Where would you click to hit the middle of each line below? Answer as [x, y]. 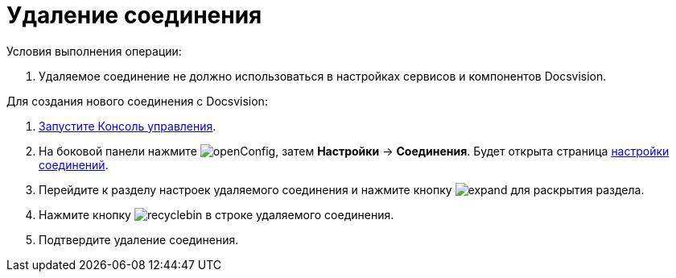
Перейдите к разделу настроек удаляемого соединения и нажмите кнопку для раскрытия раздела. [342, 189]
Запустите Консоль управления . [128, 126]
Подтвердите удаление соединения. [139, 239]
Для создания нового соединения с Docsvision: [137, 101]
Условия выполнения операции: [94, 51]
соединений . [74, 164]
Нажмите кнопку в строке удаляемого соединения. [216, 214]
